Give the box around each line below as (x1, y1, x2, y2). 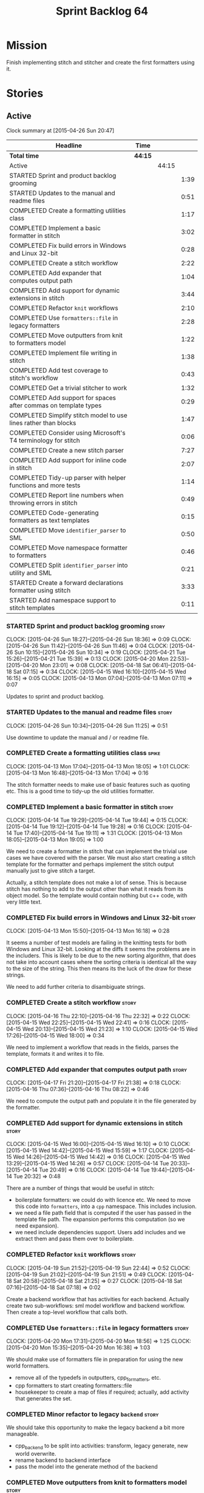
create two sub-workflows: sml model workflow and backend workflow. (6, 1302, 186, 1309)
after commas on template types (9, 401, 102, 409)
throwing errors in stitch (9, 498, 78, 507)
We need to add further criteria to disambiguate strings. (6, 983, 146, 991)
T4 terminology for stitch (9, 436, 80, 444)
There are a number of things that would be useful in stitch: (6, 1184, 155, 1192)
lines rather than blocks (9, 418, 76, 427)
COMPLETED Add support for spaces (9, 393, 117, 402)
